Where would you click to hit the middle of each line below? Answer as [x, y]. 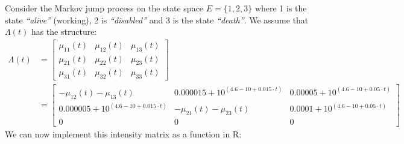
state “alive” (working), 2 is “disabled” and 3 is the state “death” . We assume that [157, 19]
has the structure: [64, 31]
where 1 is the [281, 8]
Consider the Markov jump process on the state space [104, 8]
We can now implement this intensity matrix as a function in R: [123, 133]
